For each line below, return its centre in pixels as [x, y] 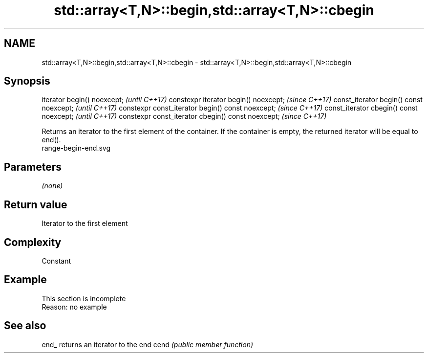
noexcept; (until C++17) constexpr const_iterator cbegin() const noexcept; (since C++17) [184, 116]
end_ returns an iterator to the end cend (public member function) [148, 344]
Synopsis [27, 81]
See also [25, 326]
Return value [36, 204]
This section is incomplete [84, 298]
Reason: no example [74, 307]
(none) [52, 186]
